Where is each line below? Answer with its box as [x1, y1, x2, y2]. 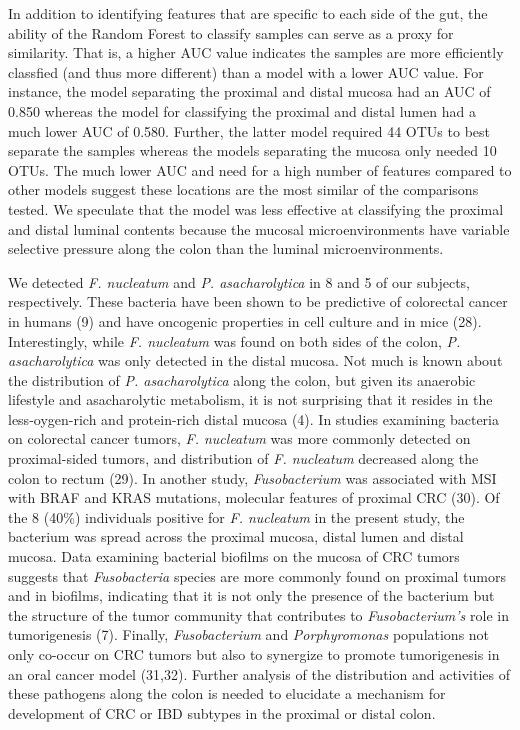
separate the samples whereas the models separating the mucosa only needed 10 [8, 140, 497, 161]
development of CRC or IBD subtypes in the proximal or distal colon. [8, 702, 436, 723]
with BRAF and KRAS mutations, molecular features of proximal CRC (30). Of [8, 487, 500, 508]
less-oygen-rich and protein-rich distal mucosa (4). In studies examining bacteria [8, 408, 499, 429]
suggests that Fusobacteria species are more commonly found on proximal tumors [8, 565, 506, 586]
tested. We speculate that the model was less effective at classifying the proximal [8, 198, 504, 219]
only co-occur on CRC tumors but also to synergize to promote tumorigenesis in [8, 644, 500, 664]
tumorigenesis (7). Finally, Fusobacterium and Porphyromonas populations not [8, 624, 490, 645]
